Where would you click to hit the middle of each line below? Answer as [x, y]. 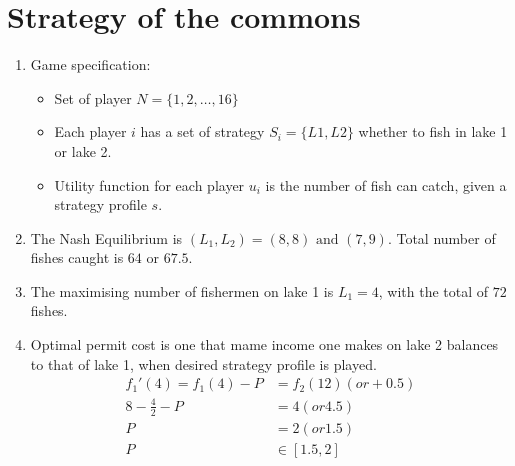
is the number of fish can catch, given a [386, 184]
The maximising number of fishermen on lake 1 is [182, 290]
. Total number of [441, 237]
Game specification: [90, 64]
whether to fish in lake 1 [433, 131]
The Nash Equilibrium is [106, 237]
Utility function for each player [149, 184]
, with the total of [433, 290]
